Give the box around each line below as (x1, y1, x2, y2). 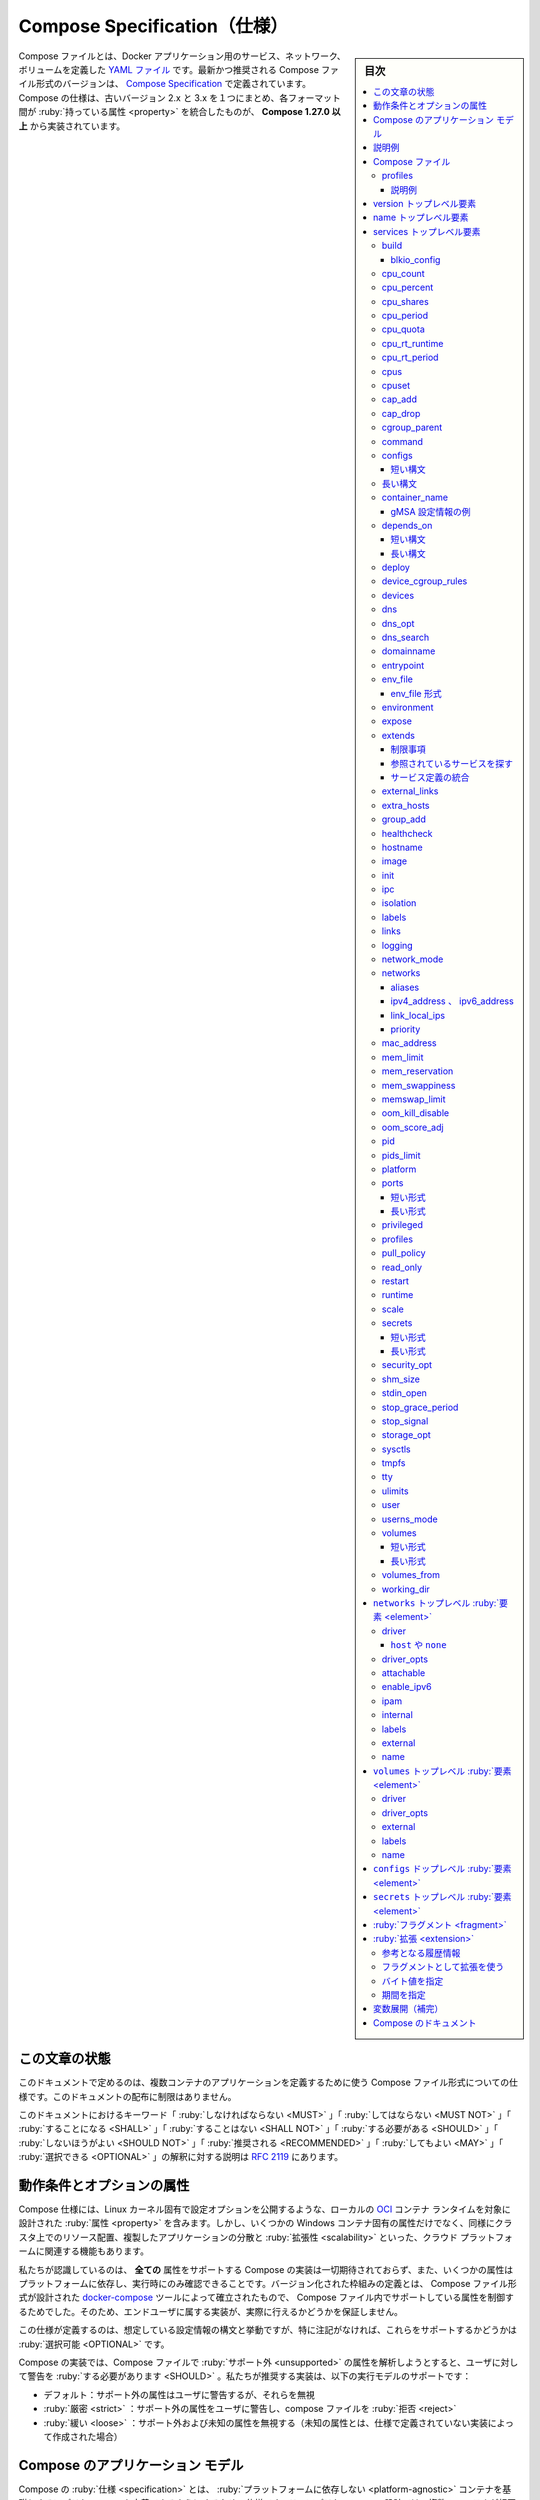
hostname (381, 841, 424, 853)
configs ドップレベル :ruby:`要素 (373, 1863, 512, 1875)
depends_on (381, 519, 433, 531)
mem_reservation (381, 1065, 454, 1077)
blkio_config (390, 253, 441, 265)
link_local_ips (390, 1009, 445, 1021)
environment (381, 701, 434, 713)
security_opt (381, 1359, 433, 1371)
